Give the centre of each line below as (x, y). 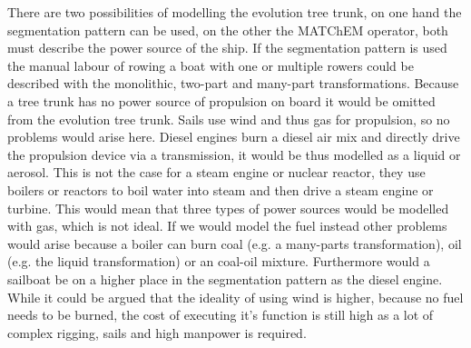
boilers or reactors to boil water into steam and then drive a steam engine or (221, 189)
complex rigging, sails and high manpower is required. (157, 332)
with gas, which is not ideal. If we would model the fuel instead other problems (227, 226)
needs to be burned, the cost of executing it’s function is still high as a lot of (221, 315)
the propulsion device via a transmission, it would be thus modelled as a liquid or (234, 154)
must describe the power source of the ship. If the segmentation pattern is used (227, 48)
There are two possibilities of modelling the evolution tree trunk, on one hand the (235, 12)
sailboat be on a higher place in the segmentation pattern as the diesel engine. (225, 278)
